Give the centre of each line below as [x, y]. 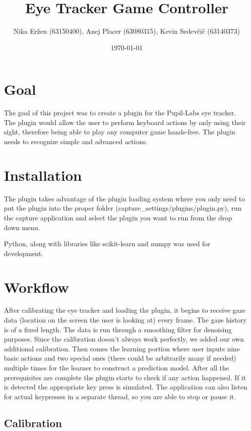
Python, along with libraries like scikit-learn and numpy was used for [107, 244]
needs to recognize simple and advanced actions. [76, 141]
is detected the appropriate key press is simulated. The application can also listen [126, 387]
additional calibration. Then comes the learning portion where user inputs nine [122, 348]
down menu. [22, 227]
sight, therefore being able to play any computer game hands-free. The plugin [120, 132]
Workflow [37, 287]
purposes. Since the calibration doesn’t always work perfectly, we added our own [124, 339]
